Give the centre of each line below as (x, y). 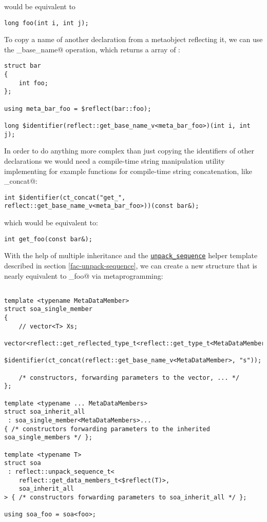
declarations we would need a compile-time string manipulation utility (115, 160)
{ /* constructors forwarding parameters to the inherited (107, 429)
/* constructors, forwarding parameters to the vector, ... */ (129, 378)
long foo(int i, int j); (46, 23)
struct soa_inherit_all (45, 412)
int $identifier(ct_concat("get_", (65, 197)
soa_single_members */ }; (48, 438)
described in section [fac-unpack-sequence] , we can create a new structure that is (131, 265)
